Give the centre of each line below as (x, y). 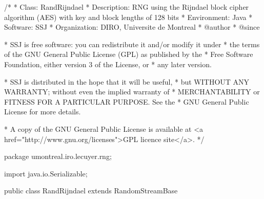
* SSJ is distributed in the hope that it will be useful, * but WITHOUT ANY (127, 81)
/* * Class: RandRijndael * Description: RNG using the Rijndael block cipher (127, 7)
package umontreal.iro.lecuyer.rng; (58, 156)
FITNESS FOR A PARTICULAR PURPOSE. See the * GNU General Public (127, 101)
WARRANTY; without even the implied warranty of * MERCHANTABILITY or (132, 92)
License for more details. (43, 112)
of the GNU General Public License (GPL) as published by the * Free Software (129, 54)
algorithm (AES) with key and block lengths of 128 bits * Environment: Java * (128, 17)
